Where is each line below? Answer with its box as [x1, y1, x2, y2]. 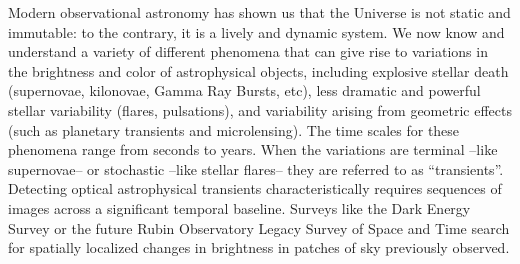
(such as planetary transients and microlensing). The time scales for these [8, 119, 460, 140]
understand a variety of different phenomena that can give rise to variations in [8, 41, 488, 62]
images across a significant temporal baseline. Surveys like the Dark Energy [8, 197, 471, 218]
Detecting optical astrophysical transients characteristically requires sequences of [8, 178, 502, 199]
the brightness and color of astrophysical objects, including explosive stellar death [8, 60, 509, 81]
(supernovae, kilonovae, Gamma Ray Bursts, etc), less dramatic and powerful [8, 80, 481, 101]
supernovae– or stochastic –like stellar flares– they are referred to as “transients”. [8, 158, 504, 179]
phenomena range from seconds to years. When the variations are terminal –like [8, 139, 498, 160]
